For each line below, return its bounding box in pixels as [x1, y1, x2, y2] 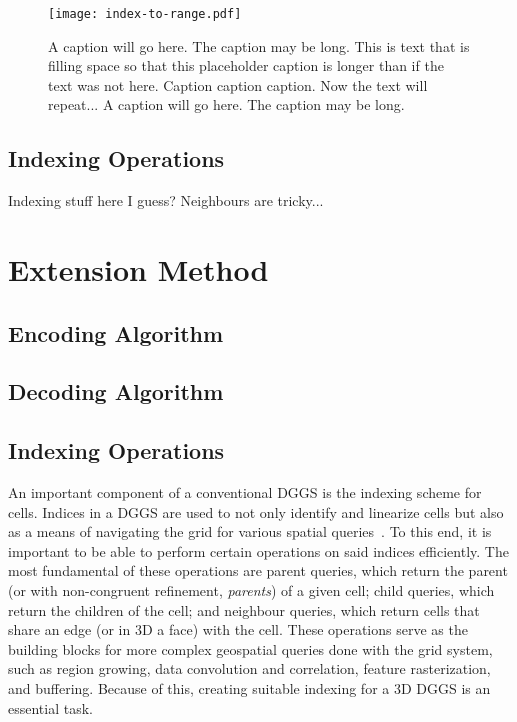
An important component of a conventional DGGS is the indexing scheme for [8, 481, 482, 502]
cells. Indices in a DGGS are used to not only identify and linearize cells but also [8, 501, 504, 522]
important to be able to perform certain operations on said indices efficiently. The [8, 540, 509, 561]
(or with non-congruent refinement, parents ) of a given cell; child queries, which [8, 579, 495, 600]
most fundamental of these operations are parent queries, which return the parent [8, 560, 508, 581]
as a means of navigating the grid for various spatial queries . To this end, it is [8, 521, 492, 542]
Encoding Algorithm [8, 317, 224, 348]
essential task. [8, 697, 93, 718]
